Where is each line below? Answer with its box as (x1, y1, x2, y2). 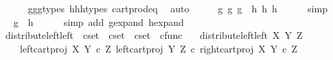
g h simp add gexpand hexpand (13, 14, 184, 29)
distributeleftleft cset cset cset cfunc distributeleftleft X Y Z (5, 28, 303, 42)
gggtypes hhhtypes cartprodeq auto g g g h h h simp (27, 1, 328, 15)
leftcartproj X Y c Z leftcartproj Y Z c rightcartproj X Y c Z (19, 41, 297, 55)
